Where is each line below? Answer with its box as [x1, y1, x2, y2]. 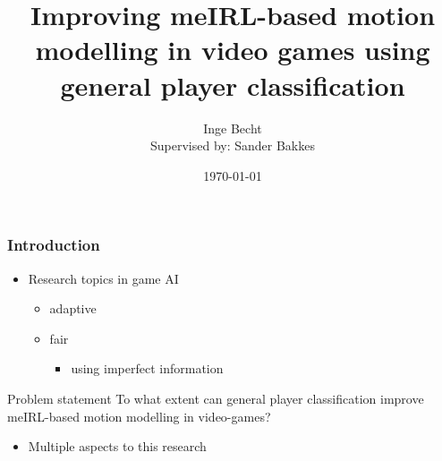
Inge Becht [203, 118, 262, 137]
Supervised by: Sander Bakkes [149, 136, 315, 155]
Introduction [7, 234, 100, 256]
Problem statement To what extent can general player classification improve [7, 388, 424, 407]
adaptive [49, 299, 97, 318]
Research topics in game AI [28, 269, 179, 287]
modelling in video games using [35, 31, 430, 68]
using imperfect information [71, 359, 224, 378]
